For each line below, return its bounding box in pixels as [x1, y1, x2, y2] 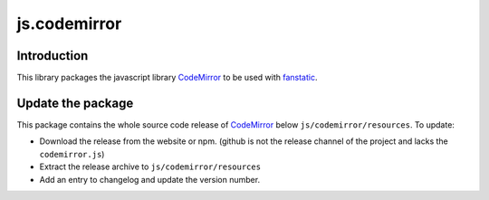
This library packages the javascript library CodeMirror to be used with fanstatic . [16, 72, 318, 83]
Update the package [16, 95, 134, 110]
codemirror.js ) [39, 148, 105, 159]
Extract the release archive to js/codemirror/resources [39, 161, 262, 172]
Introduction [16, 48, 89, 63]
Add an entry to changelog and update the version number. [39, 174, 261, 185]
